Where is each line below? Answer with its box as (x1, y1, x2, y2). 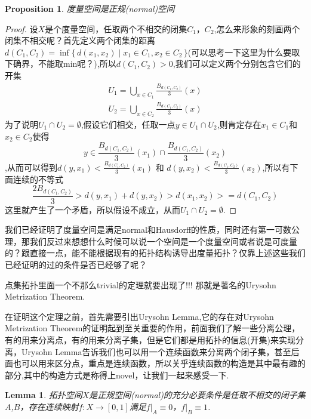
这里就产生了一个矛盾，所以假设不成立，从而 (5, 203, 180, 215)
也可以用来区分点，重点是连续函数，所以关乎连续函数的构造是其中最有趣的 (13, 357, 306, 369)
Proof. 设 (5, 22, 38, 35)
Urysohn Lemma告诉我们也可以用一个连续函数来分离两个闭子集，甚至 (21, 345, 291, 358)
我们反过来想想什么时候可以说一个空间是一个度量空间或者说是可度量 (29, 235, 297, 247)
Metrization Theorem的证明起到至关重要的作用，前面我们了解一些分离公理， (5, 322, 300, 334)
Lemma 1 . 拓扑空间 (5, 389, 82, 401)
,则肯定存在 (217, 118, 261, 130)
